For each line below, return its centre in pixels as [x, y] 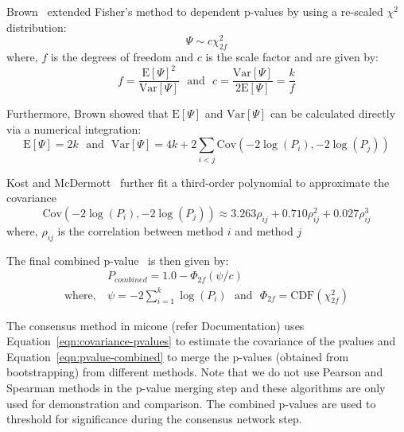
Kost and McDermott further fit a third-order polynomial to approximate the [198, 182]
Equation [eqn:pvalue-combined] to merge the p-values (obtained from [178, 356]
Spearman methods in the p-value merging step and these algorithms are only [196, 388]
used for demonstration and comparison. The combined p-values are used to [191, 403]
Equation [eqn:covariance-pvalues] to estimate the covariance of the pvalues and [201, 341]
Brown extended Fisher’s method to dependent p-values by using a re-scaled [195, 11]
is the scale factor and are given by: [292, 57]
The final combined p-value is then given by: [118, 260]
